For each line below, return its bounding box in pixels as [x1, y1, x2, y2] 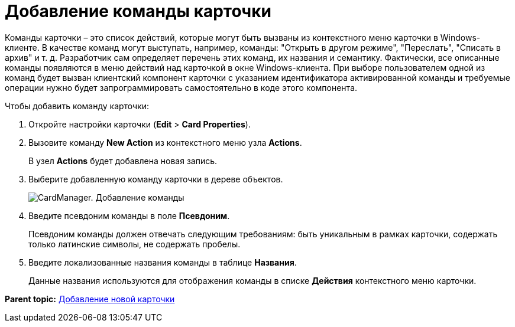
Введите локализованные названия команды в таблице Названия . [28, 257, 297, 267]
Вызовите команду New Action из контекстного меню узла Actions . [28, 137, 302, 148]
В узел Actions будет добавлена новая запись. [28, 155, 218, 166]
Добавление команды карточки [5, 1, 271, 21]
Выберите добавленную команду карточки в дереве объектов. [28, 174, 283, 184]
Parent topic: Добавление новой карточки [5, 293, 175, 304]
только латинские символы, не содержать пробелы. [28, 238, 241, 249]
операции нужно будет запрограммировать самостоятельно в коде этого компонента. [5, 82, 358, 93]
